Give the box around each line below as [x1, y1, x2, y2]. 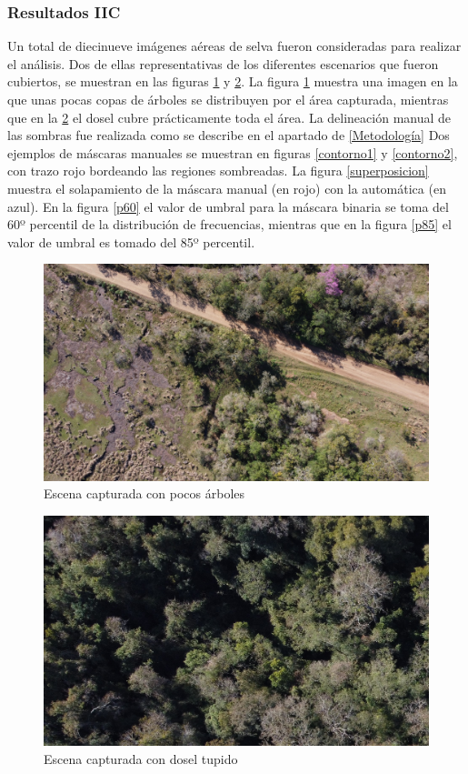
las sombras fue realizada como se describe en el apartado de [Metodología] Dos [7, 126, 450, 145]
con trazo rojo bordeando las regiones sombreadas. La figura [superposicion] [7, 161, 429, 180]
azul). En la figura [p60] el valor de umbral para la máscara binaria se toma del [7, 196, 449, 216]
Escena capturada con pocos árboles [44, 484, 245, 503]
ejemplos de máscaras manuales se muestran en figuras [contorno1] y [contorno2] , [7, 143, 458, 162]
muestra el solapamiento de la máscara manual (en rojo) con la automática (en [7, 178, 446, 197]
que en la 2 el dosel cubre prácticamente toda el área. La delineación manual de [7, 107, 452, 126]
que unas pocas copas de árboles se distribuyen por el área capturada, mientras [7, 90, 449, 108]
